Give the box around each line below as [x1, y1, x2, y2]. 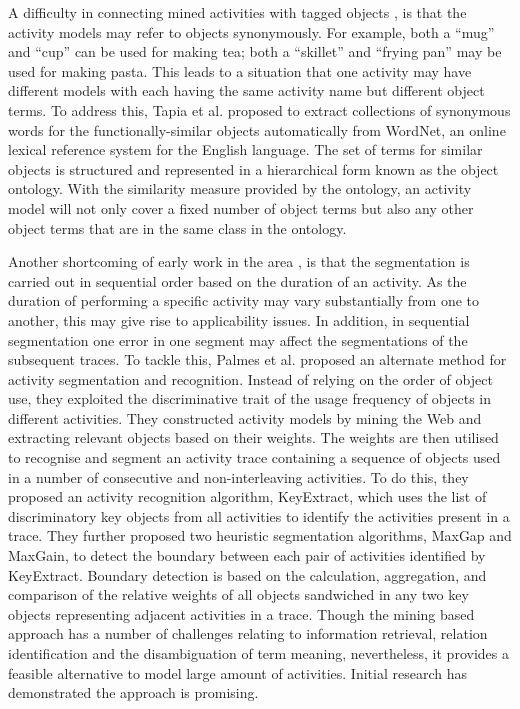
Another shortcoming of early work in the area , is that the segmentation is [8, 251, 470, 272]
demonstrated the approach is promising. [8, 682, 259, 703]
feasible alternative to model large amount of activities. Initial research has [8, 662, 467, 683]
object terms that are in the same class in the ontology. [8, 217, 347, 238]
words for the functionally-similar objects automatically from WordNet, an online [8, 119, 506, 140]
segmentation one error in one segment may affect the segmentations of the [8, 329, 468, 350]
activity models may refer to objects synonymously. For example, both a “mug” [8, 21, 495, 42]
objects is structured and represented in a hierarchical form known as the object [8, 158, 499, 179]
